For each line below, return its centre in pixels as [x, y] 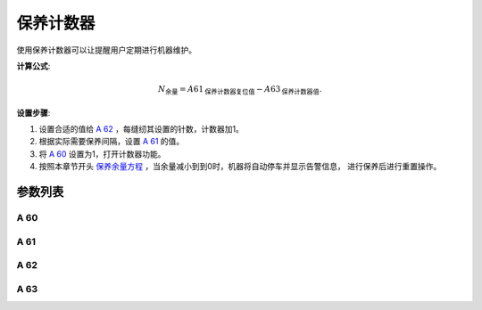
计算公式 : [33, 66]
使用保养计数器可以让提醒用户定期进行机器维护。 [106, 50]
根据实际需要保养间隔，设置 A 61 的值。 [112, 142]
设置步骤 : [33, 112]
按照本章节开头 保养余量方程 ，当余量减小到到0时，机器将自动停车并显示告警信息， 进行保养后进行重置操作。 [240, 167]
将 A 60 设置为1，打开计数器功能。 [102, 154]
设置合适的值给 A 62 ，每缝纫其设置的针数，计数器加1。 [141, 129]
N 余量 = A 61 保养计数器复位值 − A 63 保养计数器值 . [240, 90]
